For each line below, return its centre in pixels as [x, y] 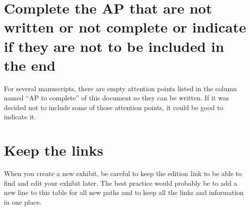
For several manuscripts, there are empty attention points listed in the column [120, 88]
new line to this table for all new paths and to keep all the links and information [124, 192]
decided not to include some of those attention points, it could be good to [114, 107]
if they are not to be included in [114, 46]
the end [30, 65]
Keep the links [54, 150]
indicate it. [20, 117]
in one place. [23, 202]
